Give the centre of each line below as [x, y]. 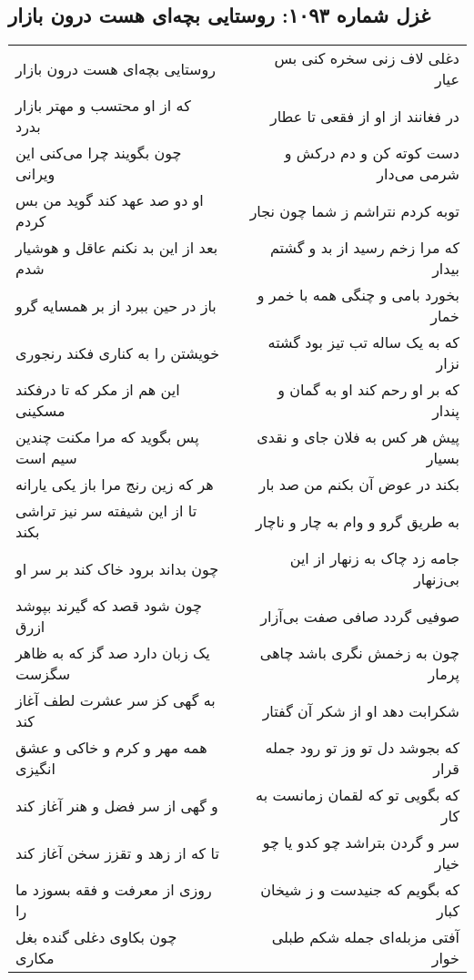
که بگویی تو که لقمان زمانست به [358, 795]
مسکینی [40, 411]
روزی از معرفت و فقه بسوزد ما [114, 890]
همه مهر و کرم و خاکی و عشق [111, 748]
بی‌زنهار [437, 579]
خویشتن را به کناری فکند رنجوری [118, 352]
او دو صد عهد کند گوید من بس [110, 200]
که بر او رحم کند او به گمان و [368, 390]
